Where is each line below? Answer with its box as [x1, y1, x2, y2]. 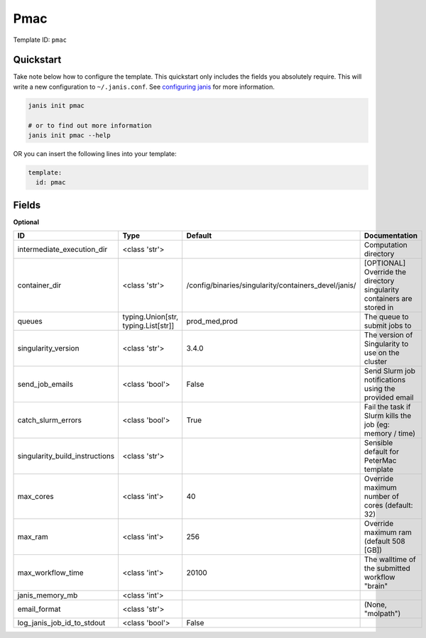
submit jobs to [364, 321, 412, 331]
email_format [17, 604, 61, 614]
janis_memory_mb [17, 590, 78, 600]
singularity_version [17, 343, 80, 353]
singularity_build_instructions [17, 451, 115, 461]
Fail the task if [364, 402, 411, 412]
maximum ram [364, 527, 412, 537]
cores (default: [364, 500, 413, 510]
